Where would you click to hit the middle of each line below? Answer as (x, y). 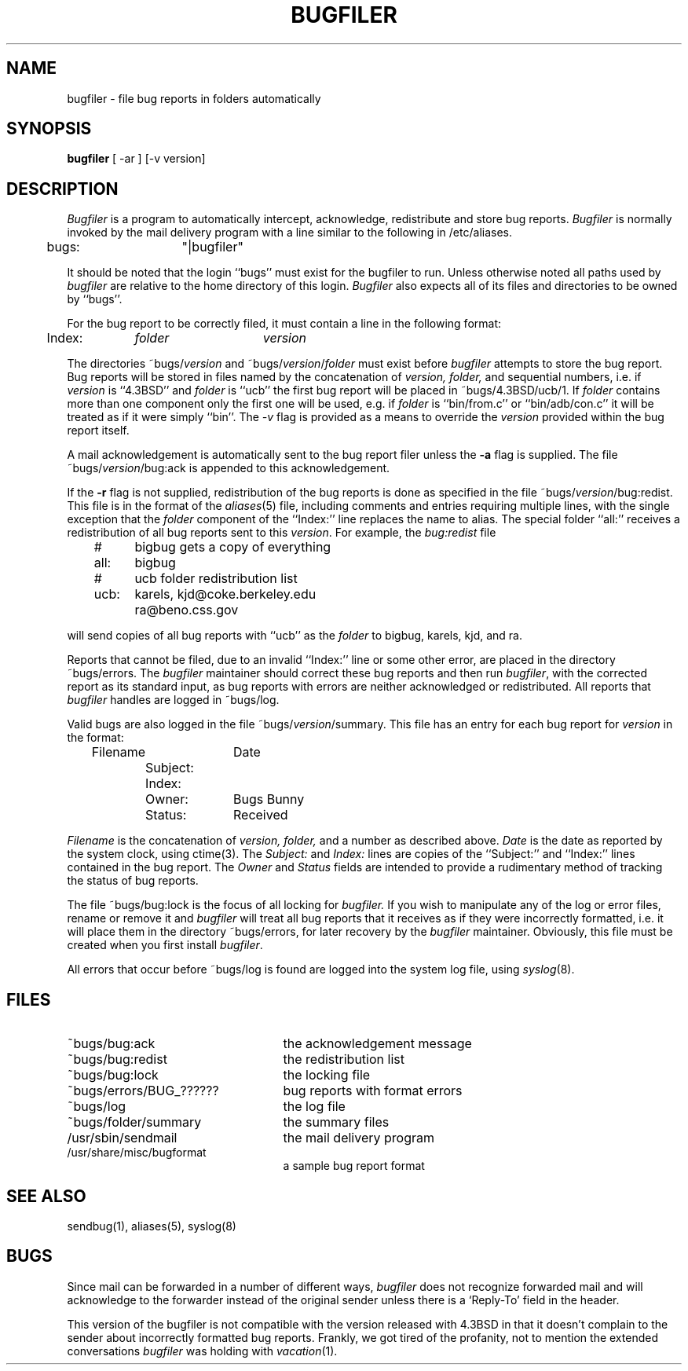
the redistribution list (344, 1059)
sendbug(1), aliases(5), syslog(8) (152, 1226)
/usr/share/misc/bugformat (137, 1153)
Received (261, 815)
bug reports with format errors (373, 1091)
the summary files (336, 1122)
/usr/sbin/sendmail (122, 1138)
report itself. (98, 431)
